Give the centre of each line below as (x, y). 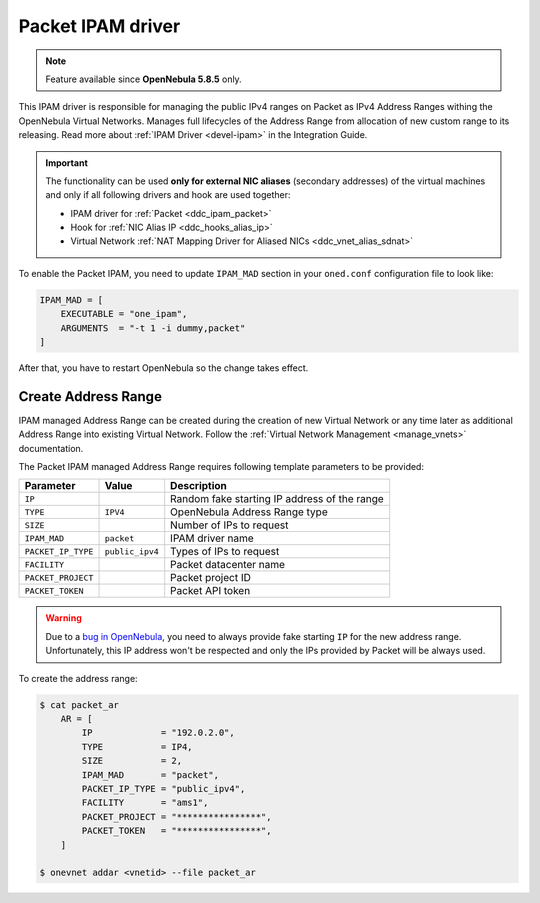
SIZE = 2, (132, 761)
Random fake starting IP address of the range (277, 499)
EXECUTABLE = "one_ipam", (124, 314)
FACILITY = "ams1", (145, 803)
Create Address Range (90, 396)
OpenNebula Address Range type (249, 512)
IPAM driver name (212, 538)
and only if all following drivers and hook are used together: (168, 195)
